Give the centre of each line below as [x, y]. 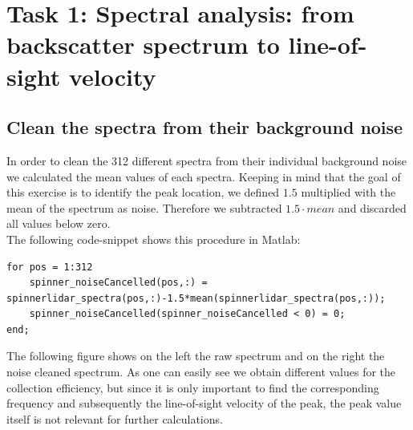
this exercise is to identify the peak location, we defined [143, 192]
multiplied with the [348, 192]
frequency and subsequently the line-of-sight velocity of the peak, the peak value [204, 403]
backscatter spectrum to [143, 45]
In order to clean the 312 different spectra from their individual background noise [207, 160]
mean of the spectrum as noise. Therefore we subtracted [144, 207]
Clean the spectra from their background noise [205, 127]
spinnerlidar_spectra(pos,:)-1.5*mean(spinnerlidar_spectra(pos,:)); [196, 298]
